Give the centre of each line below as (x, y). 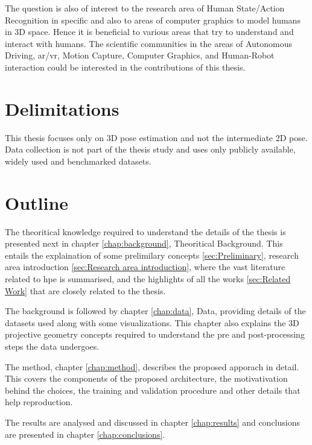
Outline (37, 202)
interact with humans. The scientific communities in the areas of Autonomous (149, 43)
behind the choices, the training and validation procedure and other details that (153, 390)
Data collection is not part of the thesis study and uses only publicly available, (150, 149)
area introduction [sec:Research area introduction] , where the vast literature (145, 267)
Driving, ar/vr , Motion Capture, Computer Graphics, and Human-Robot (140, 55)
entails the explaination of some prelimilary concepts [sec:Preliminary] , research (152, 255)
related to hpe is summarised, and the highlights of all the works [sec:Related (148, 278)
